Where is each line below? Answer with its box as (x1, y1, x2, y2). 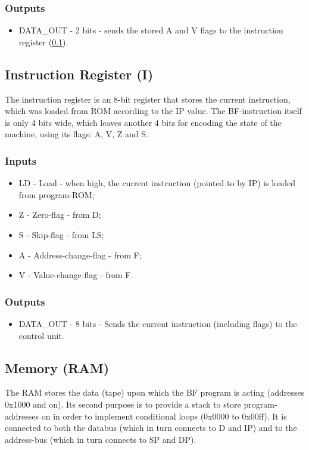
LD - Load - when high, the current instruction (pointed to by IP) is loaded (18, 177, 296, 189)
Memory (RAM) (5, 358, 110, 377)
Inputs (5, 153, 37, 168)
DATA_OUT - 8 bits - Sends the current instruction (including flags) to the (18, 317, 297, 329)
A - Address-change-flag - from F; (18, 248, 142, 261)
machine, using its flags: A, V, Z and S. (5, 128, 148, 140)
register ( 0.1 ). (18, 35, 68, 48)
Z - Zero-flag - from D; (18, 208, 101, 221)
